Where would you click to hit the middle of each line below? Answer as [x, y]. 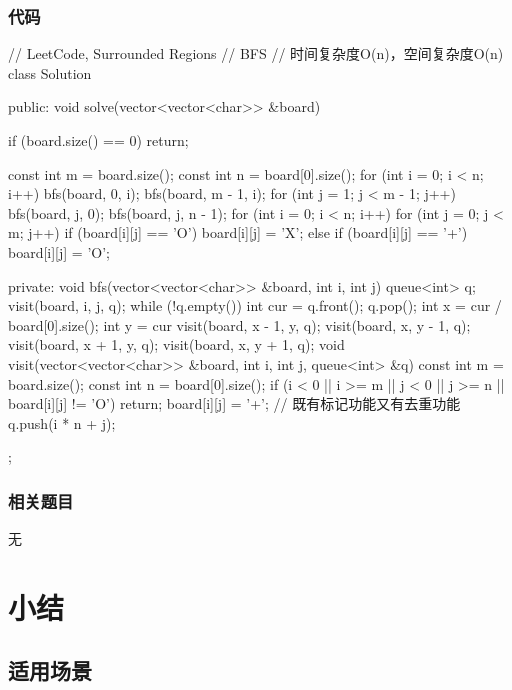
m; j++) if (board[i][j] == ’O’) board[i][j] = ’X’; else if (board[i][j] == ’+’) [238, 232]
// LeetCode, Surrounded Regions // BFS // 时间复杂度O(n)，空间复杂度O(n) [256, 53]
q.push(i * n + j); [62, 422]
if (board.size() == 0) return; [98, 140]
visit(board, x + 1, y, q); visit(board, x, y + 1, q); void [176, 344]
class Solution [50, 72]
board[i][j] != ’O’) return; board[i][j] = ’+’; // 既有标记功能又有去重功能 [234, 403]
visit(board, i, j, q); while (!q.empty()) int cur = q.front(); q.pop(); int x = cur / [255, 305]
